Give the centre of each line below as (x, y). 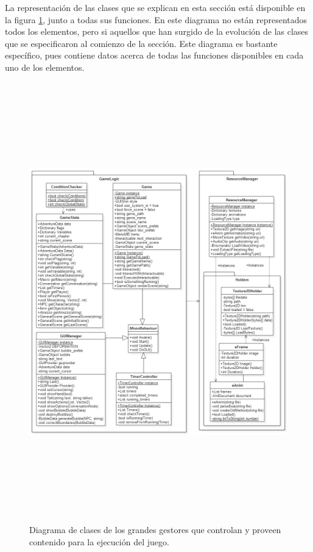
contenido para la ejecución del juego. (99, 541)
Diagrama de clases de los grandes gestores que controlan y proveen (155, 530)
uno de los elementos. (45, 67)
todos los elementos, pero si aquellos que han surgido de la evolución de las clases (157, 31)
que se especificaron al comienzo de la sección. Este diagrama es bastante (141, 43)
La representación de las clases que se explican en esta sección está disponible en (155, 7)
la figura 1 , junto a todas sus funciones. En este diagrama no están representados (156, 19)
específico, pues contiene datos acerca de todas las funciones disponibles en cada (154, 55)
